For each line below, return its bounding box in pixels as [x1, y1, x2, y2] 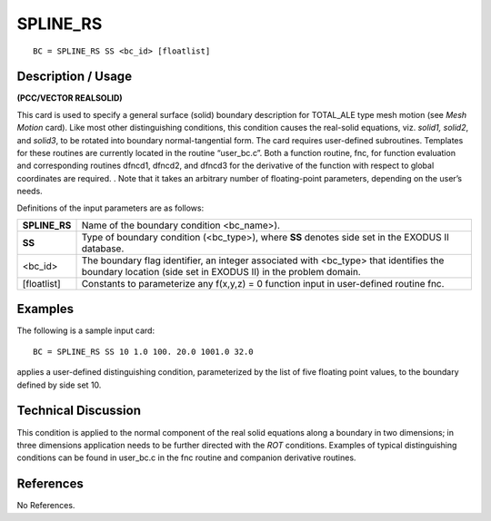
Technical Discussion [16, 403, 141, 418]
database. [81, 241, 125, 254]
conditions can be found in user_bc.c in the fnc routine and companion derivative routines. [16, 452, 356, 463]
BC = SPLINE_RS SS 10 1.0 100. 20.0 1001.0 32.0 [33, 346, 254, 357]
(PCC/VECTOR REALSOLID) [16, 93, 123, 103]
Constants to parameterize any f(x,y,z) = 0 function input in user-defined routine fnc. [81, 277, 445, 290]
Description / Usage [16, 69, 132, 84]
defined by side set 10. [16, 379, 102, 390]
